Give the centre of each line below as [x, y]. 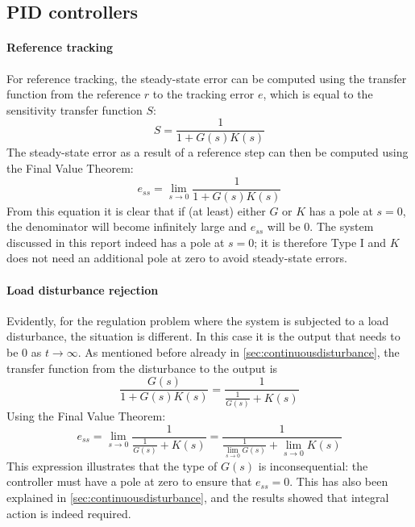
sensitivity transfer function [75, 109]
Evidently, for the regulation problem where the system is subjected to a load [198, 320]
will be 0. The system [320, 226]
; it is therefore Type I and [320, 242]
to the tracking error [203, 94]
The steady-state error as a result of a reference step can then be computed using [207, 152]
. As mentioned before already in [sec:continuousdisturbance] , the [239, 352]
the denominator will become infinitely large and [127, 226]
